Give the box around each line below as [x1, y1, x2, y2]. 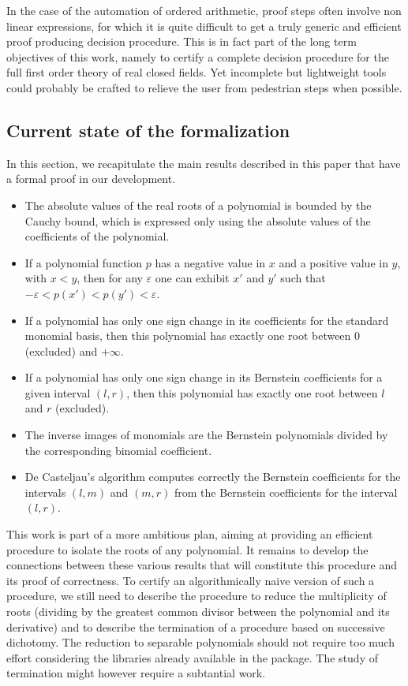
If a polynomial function [24, 254, 143, 270]
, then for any [77, 270, 143, 286]
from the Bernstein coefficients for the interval [174, 483, 398, 500]
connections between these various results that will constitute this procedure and [6, 557, 397, 573]
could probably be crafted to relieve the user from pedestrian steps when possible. [6, 79, 402, 95]
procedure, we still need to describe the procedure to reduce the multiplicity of [6, 587, 387, 604]
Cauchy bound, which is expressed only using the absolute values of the [24, 212, 371, 229]
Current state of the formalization [6, 117, 290, 142]
